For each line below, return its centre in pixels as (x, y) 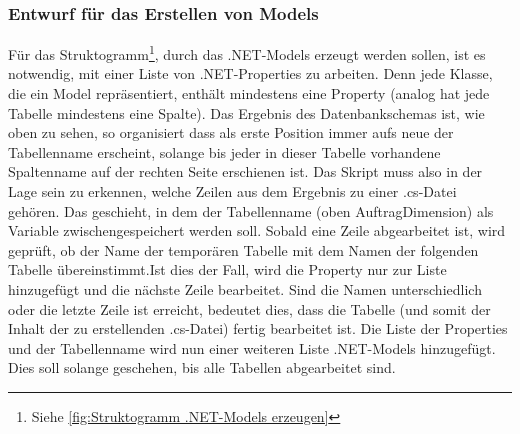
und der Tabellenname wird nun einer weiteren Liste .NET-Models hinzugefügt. (252, 347)
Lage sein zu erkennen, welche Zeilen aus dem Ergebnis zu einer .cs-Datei (232, 191)
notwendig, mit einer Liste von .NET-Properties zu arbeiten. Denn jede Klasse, (250, 73)
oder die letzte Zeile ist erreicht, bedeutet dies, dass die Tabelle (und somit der (249, 308)
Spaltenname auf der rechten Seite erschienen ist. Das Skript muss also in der (245, 171)
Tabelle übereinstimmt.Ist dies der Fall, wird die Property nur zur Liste (227, 269)
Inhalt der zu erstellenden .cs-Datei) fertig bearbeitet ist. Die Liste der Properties (258, 328)
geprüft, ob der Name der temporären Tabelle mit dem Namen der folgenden (243, 249)
